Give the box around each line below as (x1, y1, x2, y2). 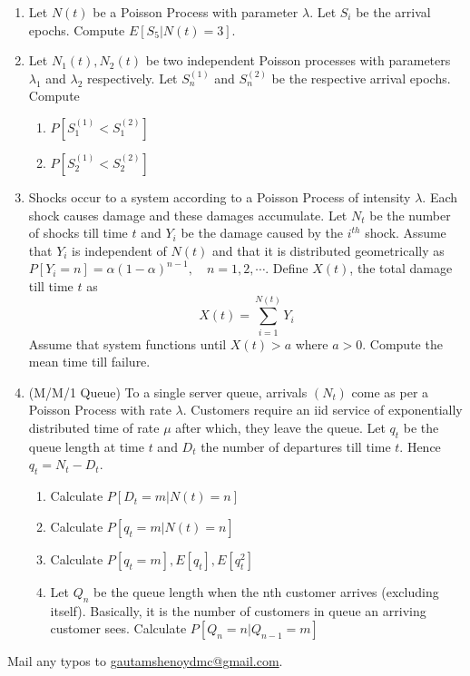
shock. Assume (365, 223, 446, 242)
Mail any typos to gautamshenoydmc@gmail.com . (7, 652, 283, 671)
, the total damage (349, 259, 453, 278)
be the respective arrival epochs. (271, 68, 451, 87)
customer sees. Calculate (50, 619, 187, 638)
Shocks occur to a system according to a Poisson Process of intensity (28, 187, 411, 206)
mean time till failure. (28, 352, 151, 371)
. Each (422, 187, 458, 206)
